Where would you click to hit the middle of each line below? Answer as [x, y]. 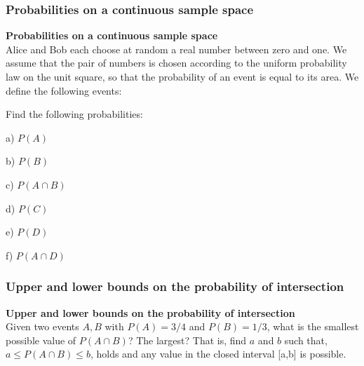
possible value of [41, 340]
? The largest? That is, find [187, 340]
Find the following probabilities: [74, 114]
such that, [306, 340]
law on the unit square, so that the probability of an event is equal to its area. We [182, 76]
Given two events [42, 326]
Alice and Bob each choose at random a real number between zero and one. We [176, 49]
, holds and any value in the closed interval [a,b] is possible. [218, 354]
